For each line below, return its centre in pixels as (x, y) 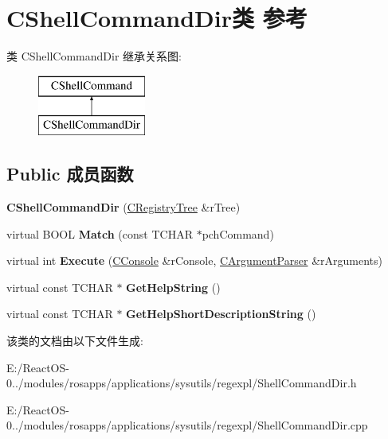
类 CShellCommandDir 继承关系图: (94, 56)
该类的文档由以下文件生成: (75, 341)
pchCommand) (238, 233)
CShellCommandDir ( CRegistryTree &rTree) (123, 207)
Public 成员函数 (70, 174)
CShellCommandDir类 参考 (157, 18)
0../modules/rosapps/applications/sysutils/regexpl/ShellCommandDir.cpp (187, 425)
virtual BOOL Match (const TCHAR (100, 233)
